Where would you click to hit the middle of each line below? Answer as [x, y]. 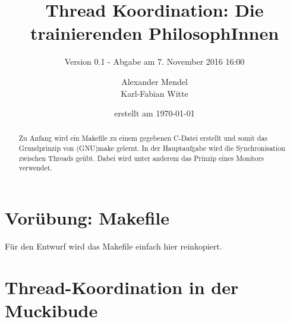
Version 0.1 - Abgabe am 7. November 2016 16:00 [155, 61]
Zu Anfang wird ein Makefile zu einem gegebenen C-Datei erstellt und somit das [143, 138]
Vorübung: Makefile [87, 218]
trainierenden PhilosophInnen [155, 33]
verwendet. [35, 168]
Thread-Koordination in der [122, 287]
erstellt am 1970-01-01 [155, 113]
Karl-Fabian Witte [155, 93]
